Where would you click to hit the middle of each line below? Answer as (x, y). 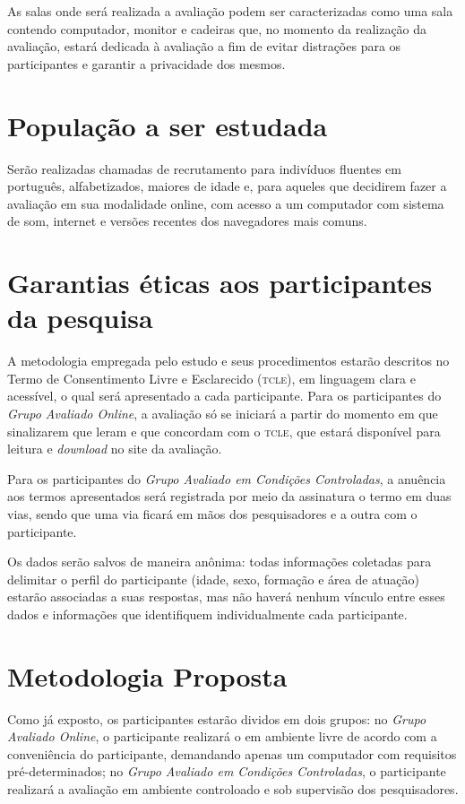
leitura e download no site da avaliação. (115, 449)
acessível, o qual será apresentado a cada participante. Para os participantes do (224, 396)
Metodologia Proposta (147, 675)
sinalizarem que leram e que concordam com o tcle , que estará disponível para (224, 431)
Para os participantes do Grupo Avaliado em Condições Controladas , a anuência (227, 478)
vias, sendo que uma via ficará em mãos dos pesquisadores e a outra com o (212, 513)
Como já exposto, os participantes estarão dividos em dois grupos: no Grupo (217, 718)
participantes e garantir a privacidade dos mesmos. (146, 63)
